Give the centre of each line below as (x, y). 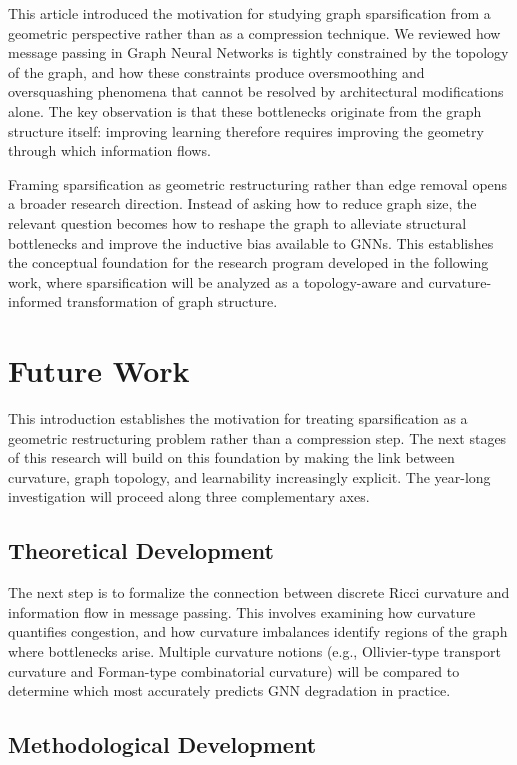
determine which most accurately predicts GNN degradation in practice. (229, 690)
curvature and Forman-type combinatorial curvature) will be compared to (234, 670)
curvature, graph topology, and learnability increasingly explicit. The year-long (249, 476)
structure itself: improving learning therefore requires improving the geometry (246, 130)
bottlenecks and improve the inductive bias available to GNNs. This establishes (251, 242)
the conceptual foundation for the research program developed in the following (248, 262)
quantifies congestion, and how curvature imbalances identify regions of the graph (258, 631)
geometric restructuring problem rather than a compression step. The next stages (257, 437)
